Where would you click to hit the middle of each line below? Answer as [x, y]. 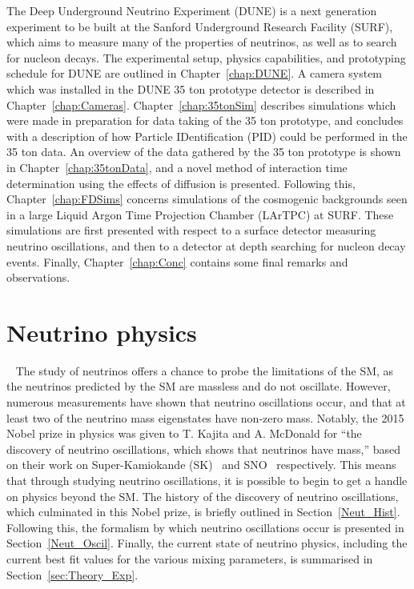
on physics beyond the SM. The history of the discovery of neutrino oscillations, [203, 496]
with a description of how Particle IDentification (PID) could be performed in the [207, 136]
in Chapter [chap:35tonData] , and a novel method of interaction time [177, 167]
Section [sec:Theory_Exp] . [72, 574]
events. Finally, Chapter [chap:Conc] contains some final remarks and [177, 261]
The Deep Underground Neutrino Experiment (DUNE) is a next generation [192, 10]
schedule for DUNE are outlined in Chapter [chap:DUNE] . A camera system [195, 73]
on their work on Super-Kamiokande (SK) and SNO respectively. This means [201, 465]
